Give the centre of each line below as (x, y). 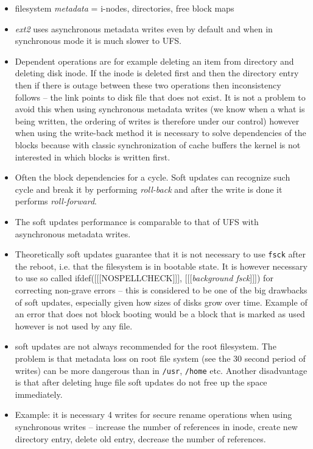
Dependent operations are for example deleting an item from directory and (154, 61)
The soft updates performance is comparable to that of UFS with (137, 221)
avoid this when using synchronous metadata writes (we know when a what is (160, 109)
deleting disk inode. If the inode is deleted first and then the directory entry (157, 73)
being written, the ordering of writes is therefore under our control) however (157, 120)
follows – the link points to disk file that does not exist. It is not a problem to (160, 97)
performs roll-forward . (56, 201)
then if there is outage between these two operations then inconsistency (148, 84)
